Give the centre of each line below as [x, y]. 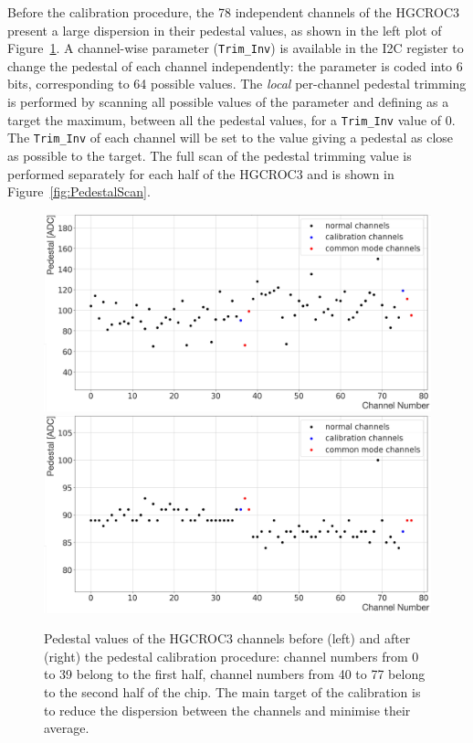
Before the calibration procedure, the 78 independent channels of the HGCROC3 [234, 12]
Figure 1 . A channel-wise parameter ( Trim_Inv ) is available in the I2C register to [236, 48]
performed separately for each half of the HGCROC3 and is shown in [201, 173]
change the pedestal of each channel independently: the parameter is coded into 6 [235, 65]
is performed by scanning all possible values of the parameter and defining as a [228, 102]
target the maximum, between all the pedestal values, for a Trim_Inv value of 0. [231, 119]
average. [67, 728]
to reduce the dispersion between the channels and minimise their [227, 710]
